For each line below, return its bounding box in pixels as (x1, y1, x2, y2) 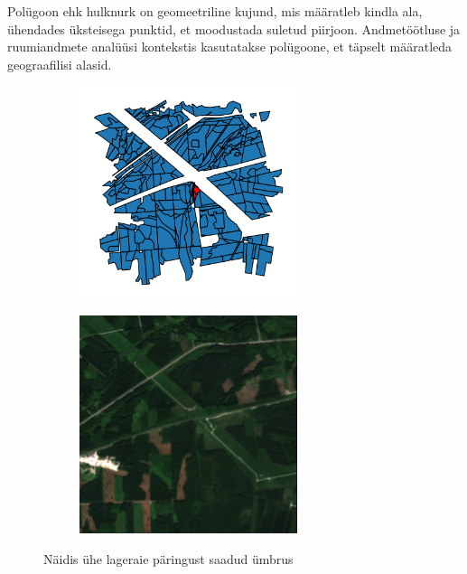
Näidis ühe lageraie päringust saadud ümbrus (43, 549, 294, 568)
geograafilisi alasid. (7, 54, 112, 73)
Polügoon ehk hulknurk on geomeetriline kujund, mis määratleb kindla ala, (7, 2, 423, 20)
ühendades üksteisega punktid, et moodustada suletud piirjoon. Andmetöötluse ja (7, 19, 461, 38)
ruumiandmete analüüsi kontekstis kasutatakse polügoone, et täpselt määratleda (7, 37, 453, 56)
